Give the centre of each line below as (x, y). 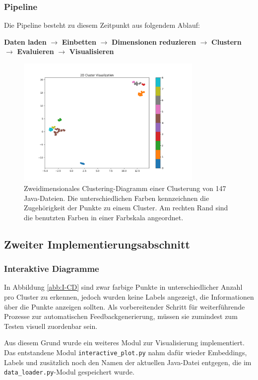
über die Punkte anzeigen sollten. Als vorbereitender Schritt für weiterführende (125, 306)
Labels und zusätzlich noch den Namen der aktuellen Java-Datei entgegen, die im (128, 362)
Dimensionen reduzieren (154, 41)
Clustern (226, 41)
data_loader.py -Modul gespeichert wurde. (69, 372)
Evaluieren (35, 51)
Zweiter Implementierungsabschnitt (97, 244)
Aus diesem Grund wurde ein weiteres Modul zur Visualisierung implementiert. (124, 343)
